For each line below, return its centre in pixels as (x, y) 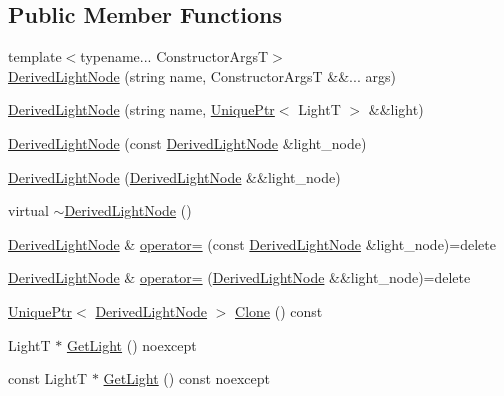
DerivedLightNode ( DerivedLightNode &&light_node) (174, 176)
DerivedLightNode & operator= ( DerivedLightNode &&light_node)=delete (239, 277)
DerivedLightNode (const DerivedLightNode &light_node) (187, 142)
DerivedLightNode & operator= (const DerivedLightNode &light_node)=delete (252, 243)
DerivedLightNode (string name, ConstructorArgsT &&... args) (202, 75)
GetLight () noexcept (131, 344)
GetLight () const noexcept (186, 378)
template (35, 56)
